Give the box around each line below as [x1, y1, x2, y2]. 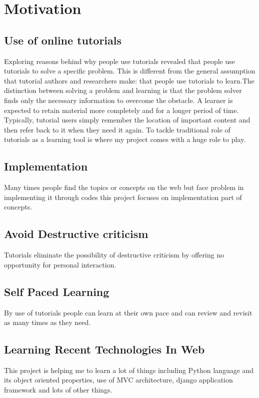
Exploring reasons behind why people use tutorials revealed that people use [4, 55, 235, 66]
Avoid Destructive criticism [4, 226, 148, 241]
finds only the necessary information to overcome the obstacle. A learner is [4, 94, 233, 105]
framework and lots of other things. [4, 384, 112, 395]
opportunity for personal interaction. [4, 259, 116, 269]
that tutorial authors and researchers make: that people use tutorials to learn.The [4, 75, 254, 85]
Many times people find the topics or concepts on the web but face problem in [4, 182, 244, 192]
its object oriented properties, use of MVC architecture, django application [4, 374, 233, 385]
